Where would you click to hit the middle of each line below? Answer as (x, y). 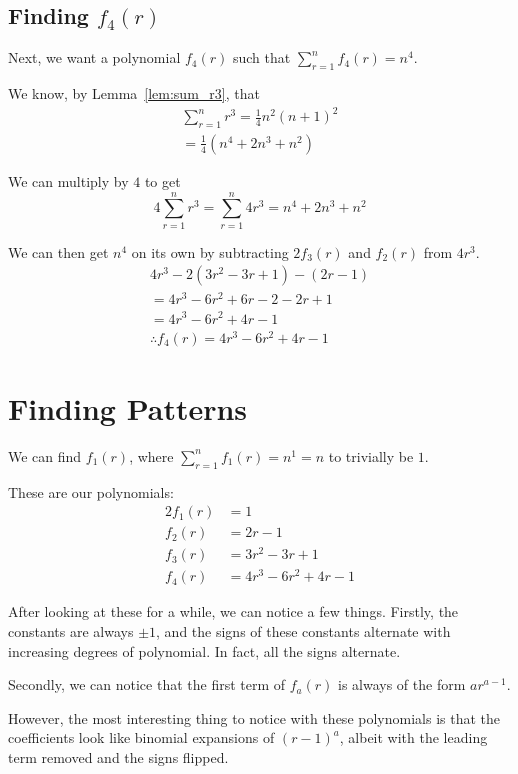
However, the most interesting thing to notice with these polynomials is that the (254, 717)
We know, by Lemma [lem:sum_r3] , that (134, 93)
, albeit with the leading (413, 737)
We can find (45, 455)
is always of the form (402, 684)
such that (261, 57)
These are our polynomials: (91, 491)
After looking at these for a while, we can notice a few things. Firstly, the (233, 611)
